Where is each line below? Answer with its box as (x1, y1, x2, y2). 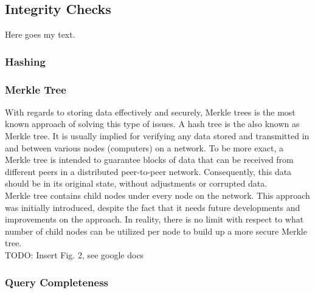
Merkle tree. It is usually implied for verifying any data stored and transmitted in (5, 129, 310, 142)
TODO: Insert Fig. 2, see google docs (5, 248, 144, 261)
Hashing (5, 53, 46, 69)
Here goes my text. (5, 28, 75, 41)
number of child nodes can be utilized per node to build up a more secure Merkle (5, 224, 307, 237)
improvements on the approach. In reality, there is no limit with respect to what (5, 213, 304, 226)
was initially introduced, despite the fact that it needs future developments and (5, 201, 300, 213)
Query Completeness (5, 274, 108, 289)
